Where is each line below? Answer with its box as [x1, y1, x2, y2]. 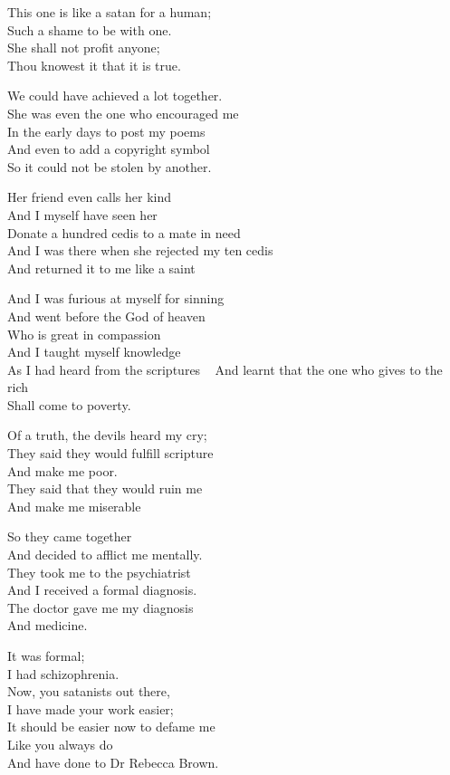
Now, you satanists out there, [7, 682, 170, 701]
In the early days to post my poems [7, 121, 206, 140]
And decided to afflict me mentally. [7, 545, 203, 564]
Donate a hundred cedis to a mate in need [7, 223, 241, 242]
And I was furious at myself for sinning [7, 289, 225, 308]
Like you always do [7, 734, 113, 753]
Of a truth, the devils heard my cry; [7, 426, 207, 445]
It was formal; [7, 646, 85, 665]
